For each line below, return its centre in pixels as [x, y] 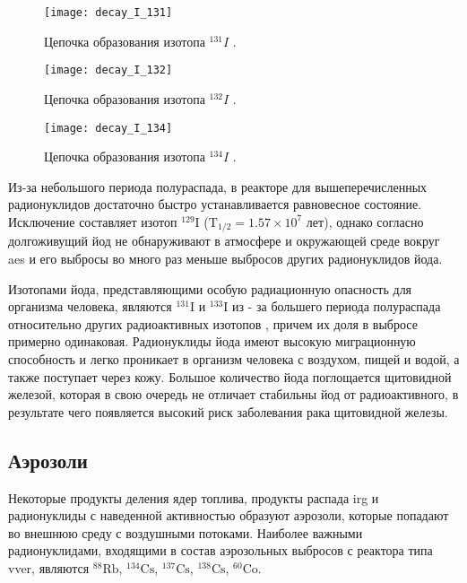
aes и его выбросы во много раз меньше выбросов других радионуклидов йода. [225, 258]
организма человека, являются [90, 306]
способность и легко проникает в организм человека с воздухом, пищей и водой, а [234, 358]
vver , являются [49, 567]
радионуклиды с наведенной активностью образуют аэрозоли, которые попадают [229, 515]
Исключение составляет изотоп [93, 221]
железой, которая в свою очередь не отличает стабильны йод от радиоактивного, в [233, 394]
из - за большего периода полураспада [337, 306]
